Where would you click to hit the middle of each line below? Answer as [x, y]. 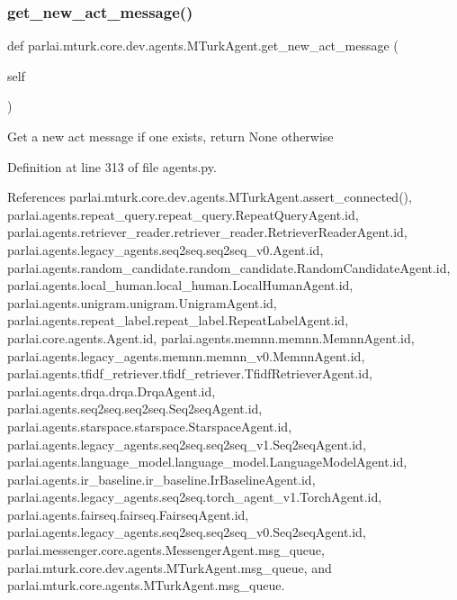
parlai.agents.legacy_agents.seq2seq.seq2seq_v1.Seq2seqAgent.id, [187, 444]
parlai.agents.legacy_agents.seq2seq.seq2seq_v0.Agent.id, [166, 249]
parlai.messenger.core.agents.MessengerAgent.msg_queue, [166, 550]
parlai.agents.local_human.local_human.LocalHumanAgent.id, [180, 285]
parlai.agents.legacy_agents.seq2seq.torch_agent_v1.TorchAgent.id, [195, 497]
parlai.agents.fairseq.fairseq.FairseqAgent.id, [128, 514]
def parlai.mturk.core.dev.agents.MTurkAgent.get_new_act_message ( [203, 45]
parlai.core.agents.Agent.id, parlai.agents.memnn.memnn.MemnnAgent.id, [211, 337]
